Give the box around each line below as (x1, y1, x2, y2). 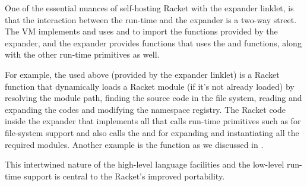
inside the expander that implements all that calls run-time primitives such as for (5, 115, 301, 127)
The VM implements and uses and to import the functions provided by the (5, 25, 278, 37)
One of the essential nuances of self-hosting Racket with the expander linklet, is (5, 2, 294, 14)
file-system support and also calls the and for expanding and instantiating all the (5, 126, 299, 138)
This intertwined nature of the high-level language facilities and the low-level (5, 158, 284, 171)
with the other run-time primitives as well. (5, 48, 160, 61)
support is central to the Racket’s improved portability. (23, 169, 225, 182)
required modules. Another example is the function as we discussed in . (5, 138, 264, 150)
